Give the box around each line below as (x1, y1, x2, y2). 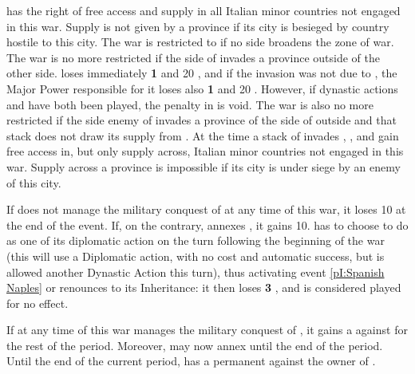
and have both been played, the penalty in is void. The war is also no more (6, 96, 373, 112)
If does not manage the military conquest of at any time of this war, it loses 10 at (6, 201, 406, 218)
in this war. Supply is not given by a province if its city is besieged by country (6, 18, 389, 34)
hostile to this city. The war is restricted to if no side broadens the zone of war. (6, 33, 394, 50)
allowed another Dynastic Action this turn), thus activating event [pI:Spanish (6, 263, 385, 280)
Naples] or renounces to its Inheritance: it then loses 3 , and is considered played (6, 279, 401, 296)
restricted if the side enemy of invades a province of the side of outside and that (6, 112, 397, 128)
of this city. (6, 174, 61, 191)
